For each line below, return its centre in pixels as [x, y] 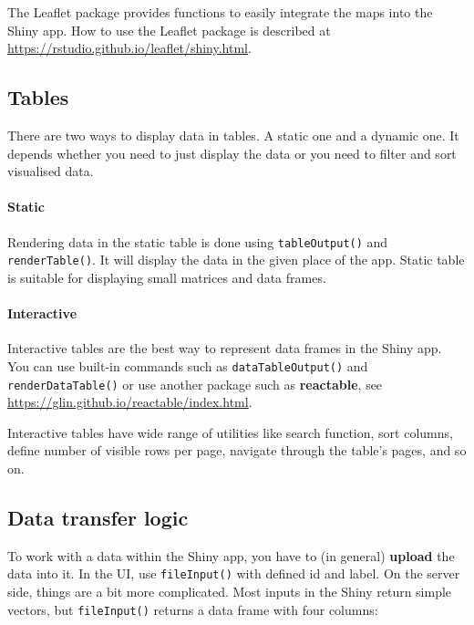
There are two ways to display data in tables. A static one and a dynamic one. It [233, 135]
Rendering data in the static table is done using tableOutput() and [198, 241]
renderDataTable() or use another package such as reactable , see [195, 384]
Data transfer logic [98, 517]
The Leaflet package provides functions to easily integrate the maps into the [220, 12]
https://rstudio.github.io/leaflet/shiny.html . [129, 48]
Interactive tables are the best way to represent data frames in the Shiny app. [225, 348]
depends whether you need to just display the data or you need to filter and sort [232, 153]
